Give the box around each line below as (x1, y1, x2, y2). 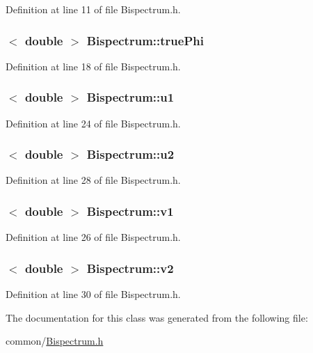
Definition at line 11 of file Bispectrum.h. (6, 2, 181, 16)
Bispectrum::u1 (86, 88, 175, 106)
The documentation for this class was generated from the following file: (6, 310, 308, 324)
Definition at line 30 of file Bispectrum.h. (6, 287, 181, 301)
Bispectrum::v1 (86, 202, 174, 219)
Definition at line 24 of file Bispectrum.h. (6, 116, 181, 130)
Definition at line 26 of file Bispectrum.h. (6, 230, 181, 244)
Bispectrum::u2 (86, 146, 175, 163)
